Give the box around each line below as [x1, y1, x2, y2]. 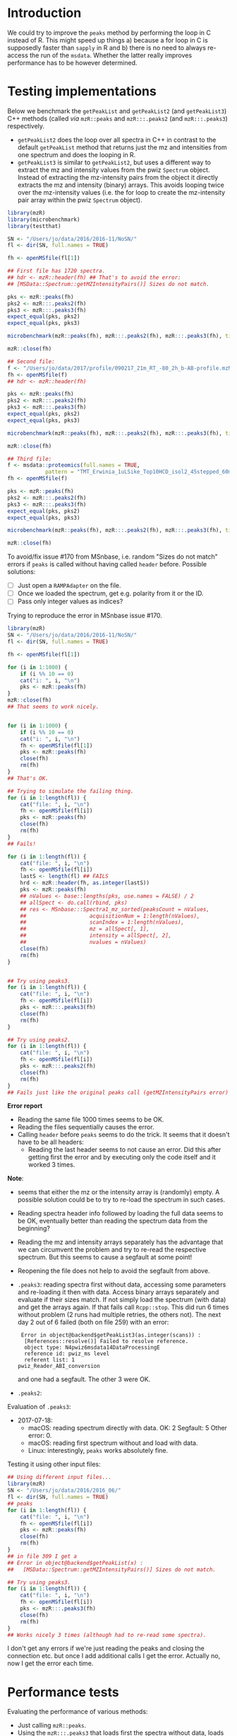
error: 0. [28, 1432, 52, 1440]
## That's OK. [7, 775, 49, 782]
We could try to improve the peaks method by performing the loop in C [7, 28, 212, 37]
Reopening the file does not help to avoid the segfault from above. [17, 1267, 210, 1275]
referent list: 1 [24, 1357, 75, 1364]
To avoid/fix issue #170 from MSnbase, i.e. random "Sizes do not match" [7, 552, 218, 561]
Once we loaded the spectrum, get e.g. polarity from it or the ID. [17, 589, 204, 598]
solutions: [7, 568, 36, 576]
